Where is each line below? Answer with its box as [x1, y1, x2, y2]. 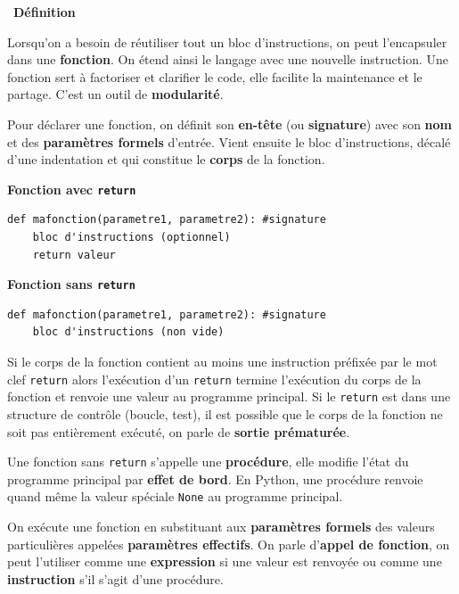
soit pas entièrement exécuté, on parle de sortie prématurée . [7, 422, 350, 441]
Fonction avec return [7, 179, 136, 198]
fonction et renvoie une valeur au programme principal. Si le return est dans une [7, 387, 451, 406]
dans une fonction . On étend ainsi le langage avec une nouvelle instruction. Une [7, 50, 448, 69]
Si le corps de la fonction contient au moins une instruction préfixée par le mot [7, 352, 438, 371]
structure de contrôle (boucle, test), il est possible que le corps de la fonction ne [7, 404, 443, 423]
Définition [13, 3, 76, 21]
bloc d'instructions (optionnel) [32, 231, 231, 243]
